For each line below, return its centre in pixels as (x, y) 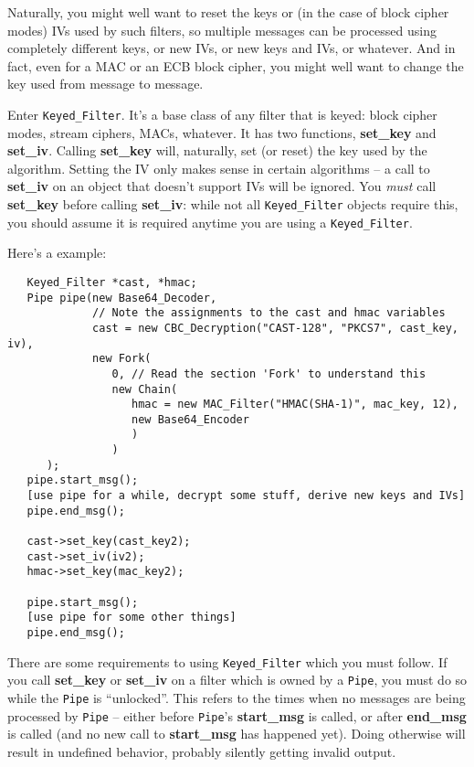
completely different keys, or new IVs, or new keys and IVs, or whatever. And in (232, 48)
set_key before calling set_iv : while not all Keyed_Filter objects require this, (233, 204)
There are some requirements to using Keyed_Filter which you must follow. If (227, 661)
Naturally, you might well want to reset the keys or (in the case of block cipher (228, 12)
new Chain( (145, 389)
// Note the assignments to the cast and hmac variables (269, 313)
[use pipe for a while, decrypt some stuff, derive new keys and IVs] (246, 496)
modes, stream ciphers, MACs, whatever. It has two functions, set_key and (222, 132)
